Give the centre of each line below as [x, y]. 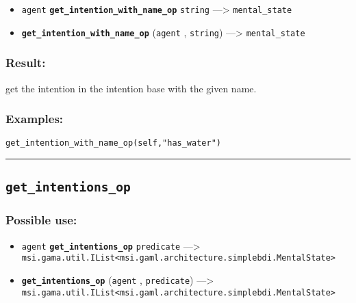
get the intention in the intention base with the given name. [131, 88]
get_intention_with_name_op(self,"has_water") [113, 143]
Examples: [35, 119]
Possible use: [41, 220]
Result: [26, 63]
